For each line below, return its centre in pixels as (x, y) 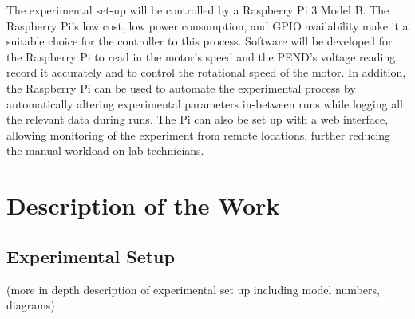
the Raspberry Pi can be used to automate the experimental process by (181, 87)
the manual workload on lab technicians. (105, 150)
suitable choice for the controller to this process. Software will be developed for (200, 41)
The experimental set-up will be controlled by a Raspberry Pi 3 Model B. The (198, 10)
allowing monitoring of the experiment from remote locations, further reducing (199, 134)
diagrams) (31, 305)
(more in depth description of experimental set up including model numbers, (193, 289)
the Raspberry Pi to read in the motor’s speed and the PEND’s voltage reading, (203, 56)
